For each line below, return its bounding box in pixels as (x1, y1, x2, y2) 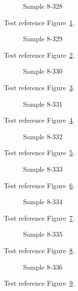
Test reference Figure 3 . (4, 82, 75, 92)
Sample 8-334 (23, 196, 63, 207)
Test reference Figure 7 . (4, 212, 75, 223)
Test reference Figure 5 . (4, 147, 75, 158)
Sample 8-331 (23, 98, 63, 109)
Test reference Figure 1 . (4, 17, 75, 27)
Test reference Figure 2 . (4, 49, 75, 60)
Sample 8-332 (23, 131, 63, 141)
